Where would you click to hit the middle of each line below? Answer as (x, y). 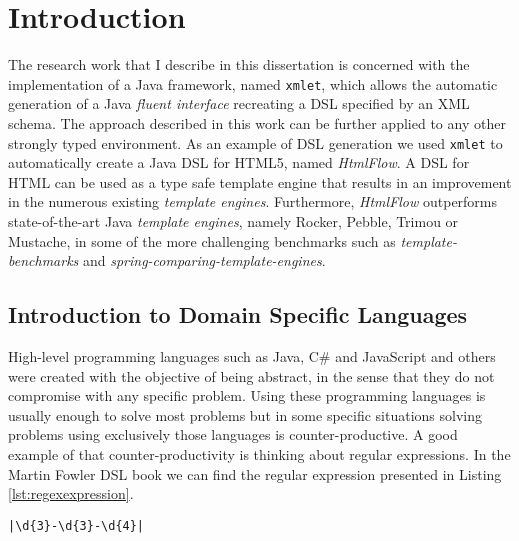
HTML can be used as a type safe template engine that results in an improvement (260, 181)
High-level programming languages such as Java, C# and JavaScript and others (252, 355)
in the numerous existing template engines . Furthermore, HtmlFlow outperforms (253, 201)
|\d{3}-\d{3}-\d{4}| (76, 525)
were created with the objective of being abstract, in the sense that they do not (251, 375)
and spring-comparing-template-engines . (204, 260)
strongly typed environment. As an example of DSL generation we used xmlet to (255, 142)
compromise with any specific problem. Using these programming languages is (247, 395)
